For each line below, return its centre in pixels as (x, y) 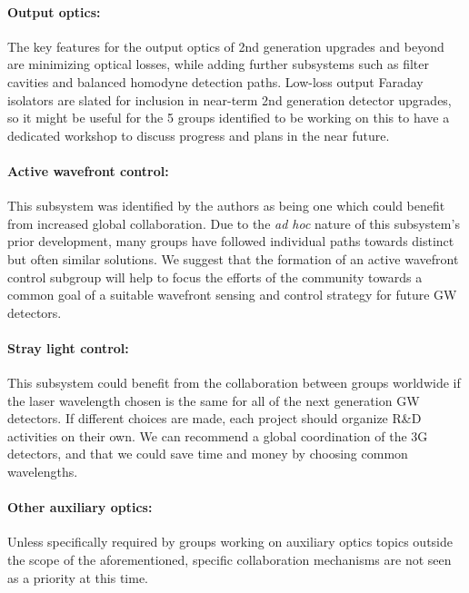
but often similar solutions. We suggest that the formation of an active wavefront (233, 258)
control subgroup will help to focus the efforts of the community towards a (215, 277)
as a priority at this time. (78, 577)
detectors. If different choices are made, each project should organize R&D (215, 418)
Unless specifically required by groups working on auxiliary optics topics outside (230, 542)
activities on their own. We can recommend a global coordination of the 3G (218, 435)
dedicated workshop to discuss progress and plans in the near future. (199, 135)
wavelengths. (43, 472)
